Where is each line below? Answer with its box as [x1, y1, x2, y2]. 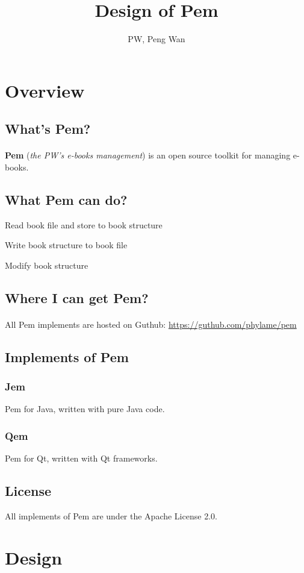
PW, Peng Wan [128, 33, 185, 45]
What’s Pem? [5, 119, 91, 138]
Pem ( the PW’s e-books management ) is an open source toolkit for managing [5, 149, 291, 161]
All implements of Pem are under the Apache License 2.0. [5, 510, 217, 522]
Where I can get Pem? [5, 288, 149, 307]
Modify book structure [5, 258, 88, 271]
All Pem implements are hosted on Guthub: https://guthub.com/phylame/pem [5, 318, 297, 330]
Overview [5, 78, 85, 102]
